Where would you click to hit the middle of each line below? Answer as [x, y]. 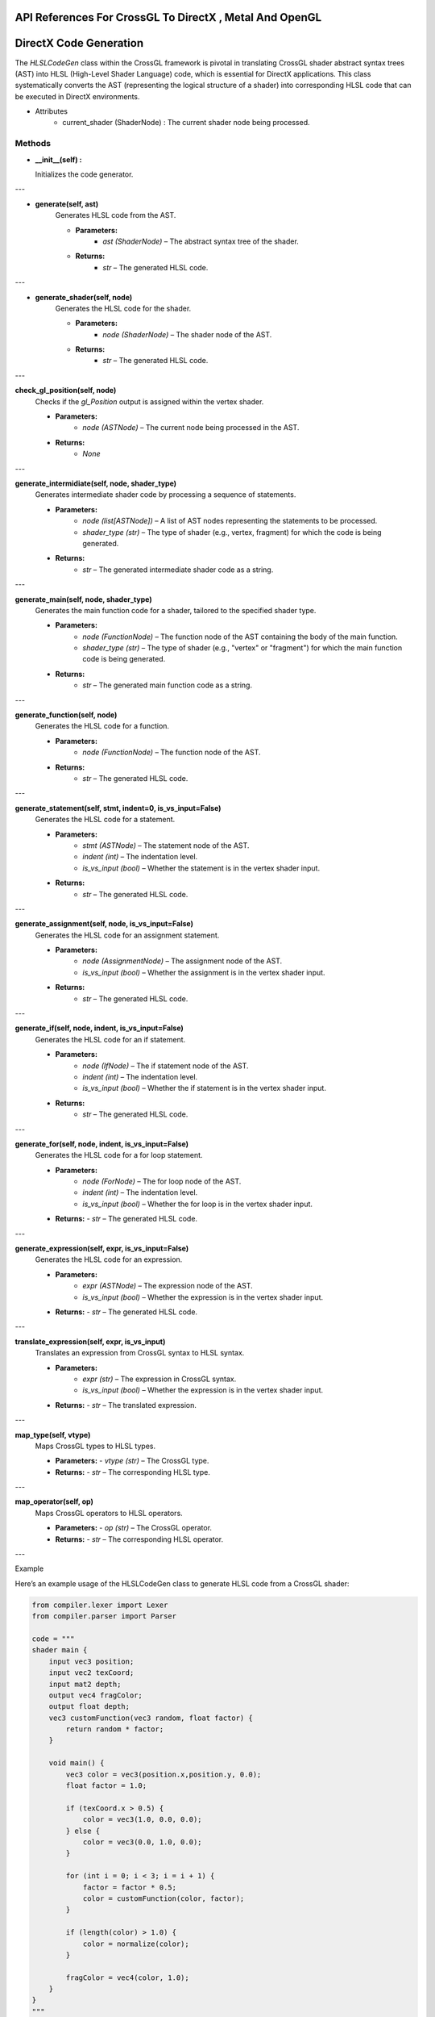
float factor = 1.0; [106, 1786]
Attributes [52, 111]
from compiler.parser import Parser [104, 1616]
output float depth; [89, 1707]
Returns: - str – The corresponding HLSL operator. [139, 1539]
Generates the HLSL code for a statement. [105, 820]
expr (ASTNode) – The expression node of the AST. [168, 1286]
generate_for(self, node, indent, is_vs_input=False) [102, 1144]
